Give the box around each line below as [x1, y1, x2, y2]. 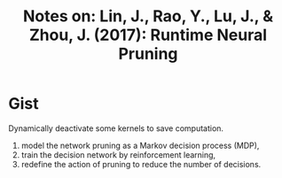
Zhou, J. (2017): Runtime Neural [28, 25, 268, 45]
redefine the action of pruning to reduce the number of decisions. [20, 159, 262, 169]
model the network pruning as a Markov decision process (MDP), [20, 140, 260, 151]
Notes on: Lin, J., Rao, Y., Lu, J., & [22, 6, 274, 27]
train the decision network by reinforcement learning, [20, 149, 216, 160]
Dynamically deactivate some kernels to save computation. [8, 122, 223, 134]
